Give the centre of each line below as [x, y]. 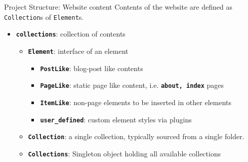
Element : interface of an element [78, 51]
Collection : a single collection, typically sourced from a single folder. [136, 136]
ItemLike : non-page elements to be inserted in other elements [136, 102]
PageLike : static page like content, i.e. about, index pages [132, 85]
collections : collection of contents [71, 34]
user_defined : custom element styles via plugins [116, 119]
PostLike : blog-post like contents [92, 68]
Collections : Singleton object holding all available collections [125, 153]
